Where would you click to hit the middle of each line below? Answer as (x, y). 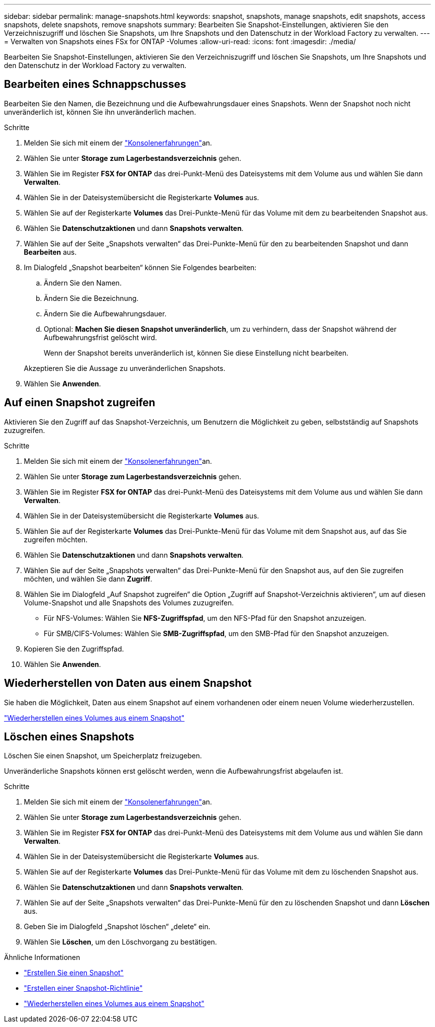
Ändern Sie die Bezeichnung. (91, 298)
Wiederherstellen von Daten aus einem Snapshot (128, 683)
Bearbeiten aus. (50, 252)
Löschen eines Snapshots (69, 736)
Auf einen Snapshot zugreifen (80, 403)
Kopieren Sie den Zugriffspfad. (74, 649)
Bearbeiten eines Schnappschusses (95, 84)
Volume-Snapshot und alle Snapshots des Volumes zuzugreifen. (129, 602)
